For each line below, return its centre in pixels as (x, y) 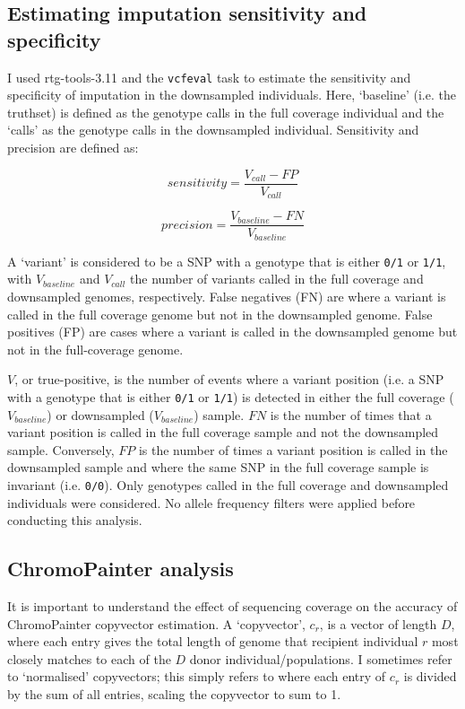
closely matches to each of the (89, 658)
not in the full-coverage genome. (95, 349)
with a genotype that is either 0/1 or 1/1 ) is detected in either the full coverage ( (231, 396)
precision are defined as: (73, 148)
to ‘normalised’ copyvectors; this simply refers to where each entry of (197, 676)
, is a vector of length (378, 623)
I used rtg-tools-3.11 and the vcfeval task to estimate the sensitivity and (209, 77)
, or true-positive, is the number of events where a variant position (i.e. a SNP (229, 379)
